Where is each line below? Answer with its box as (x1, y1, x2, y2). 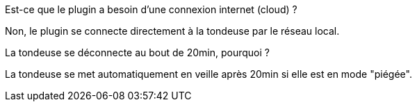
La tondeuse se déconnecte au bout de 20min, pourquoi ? (5, 47, 270, 58)
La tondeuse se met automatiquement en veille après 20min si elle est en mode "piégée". (5, 68, 412, 80)
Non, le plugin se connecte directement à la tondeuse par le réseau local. (5, 25, 340, 37)
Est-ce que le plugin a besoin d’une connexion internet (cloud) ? (5, 3, 297, 15)
